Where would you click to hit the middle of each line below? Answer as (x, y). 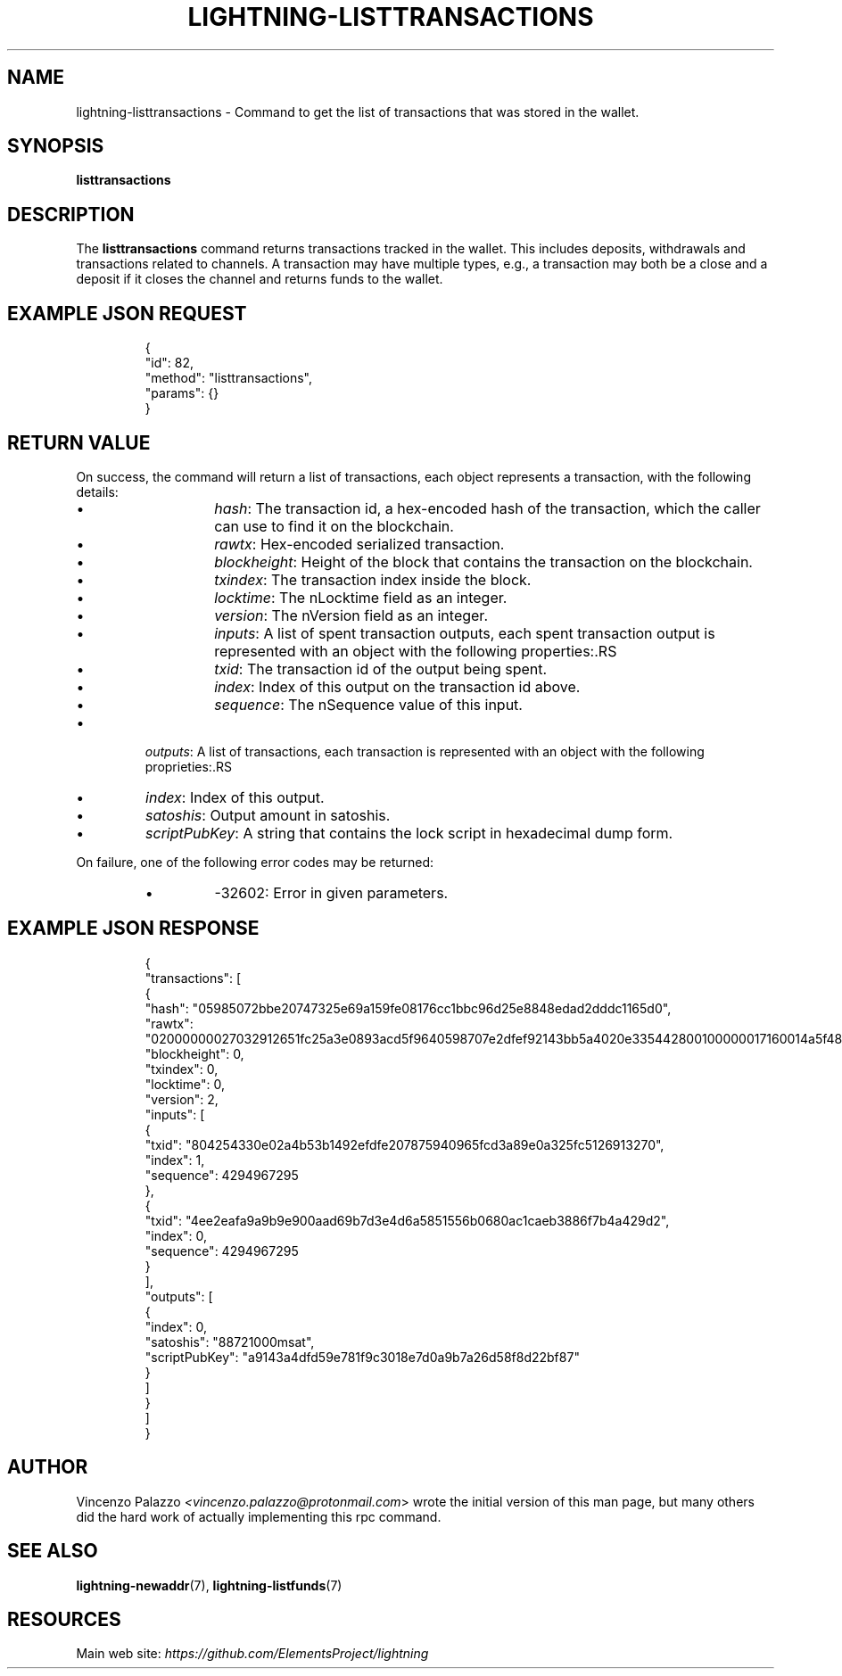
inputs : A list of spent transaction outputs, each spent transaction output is (465, 633)
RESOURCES (64, 1619)
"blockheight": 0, (194, 1053)
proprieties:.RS (188, 766)
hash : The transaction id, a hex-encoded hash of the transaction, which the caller (487, 508)
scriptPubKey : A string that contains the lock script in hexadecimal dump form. (409, 833)
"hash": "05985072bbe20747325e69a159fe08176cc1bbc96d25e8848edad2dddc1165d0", (408, 1008)
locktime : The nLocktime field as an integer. (361, 597)
